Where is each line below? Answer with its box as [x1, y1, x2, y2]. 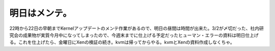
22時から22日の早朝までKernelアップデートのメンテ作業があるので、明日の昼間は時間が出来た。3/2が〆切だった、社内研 [9, 25, 264, 31]
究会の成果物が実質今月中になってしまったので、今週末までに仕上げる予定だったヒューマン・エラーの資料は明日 [9, 32, 245, 38]
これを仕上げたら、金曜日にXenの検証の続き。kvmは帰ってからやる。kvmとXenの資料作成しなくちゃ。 [18, 39, 235, 45]
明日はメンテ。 [9, 8, 72, 19]
